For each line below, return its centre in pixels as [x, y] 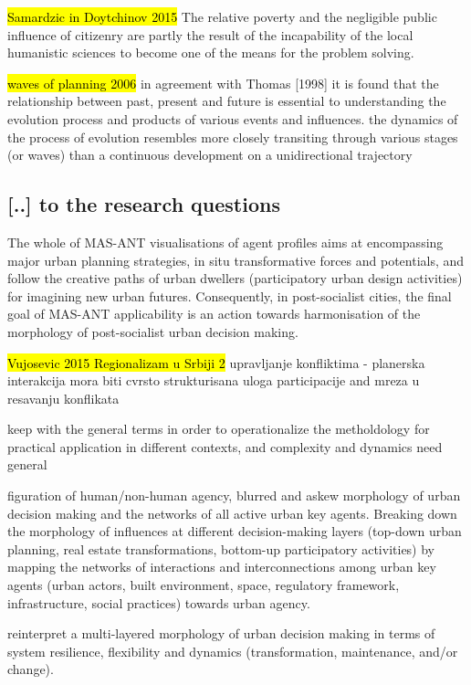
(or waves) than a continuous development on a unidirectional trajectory [210, 155]
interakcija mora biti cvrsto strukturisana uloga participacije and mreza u [214, 380]
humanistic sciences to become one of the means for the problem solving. [211, 53]
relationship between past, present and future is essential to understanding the [227, 101]
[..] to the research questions [144, 204]
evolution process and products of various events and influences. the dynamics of [233, 118]
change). [31, 669]
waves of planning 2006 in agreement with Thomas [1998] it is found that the [223, 83]
